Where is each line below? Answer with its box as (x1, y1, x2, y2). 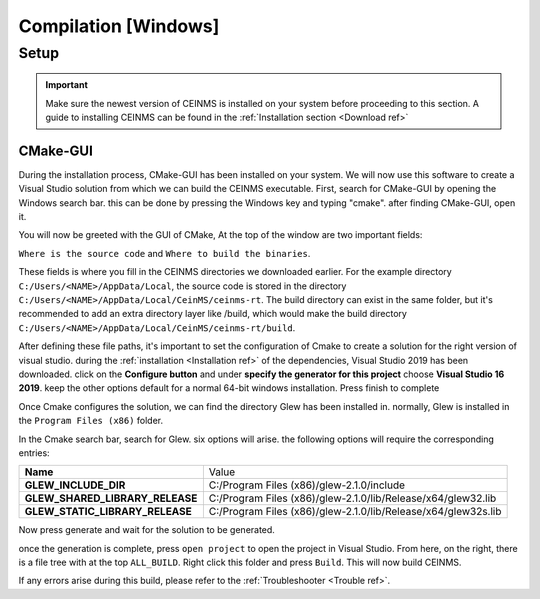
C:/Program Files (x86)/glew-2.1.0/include (208, 478, 405, 492)
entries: (18, 446, 50, 459)
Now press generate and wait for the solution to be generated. (18, 524, 275, 536)
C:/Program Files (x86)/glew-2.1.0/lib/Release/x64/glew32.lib (208, 491, 497, 505)
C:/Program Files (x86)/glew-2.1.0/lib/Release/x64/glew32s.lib (208, 505, 502, 519)
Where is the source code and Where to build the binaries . (18, 247, 311, 259)
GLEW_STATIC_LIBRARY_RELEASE (24, 505, 192, 519)
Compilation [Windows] (18, 15, 220, 37)
